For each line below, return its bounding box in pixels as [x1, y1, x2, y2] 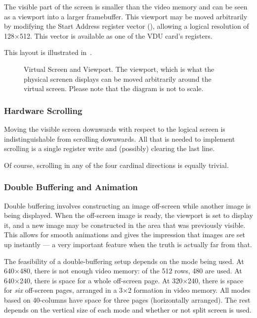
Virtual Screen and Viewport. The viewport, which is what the [24, 63, 214, 74]
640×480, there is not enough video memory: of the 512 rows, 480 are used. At [4, 265, 242, 276]
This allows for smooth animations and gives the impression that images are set [4, 229, 246, 240]
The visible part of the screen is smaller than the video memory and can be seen [4, 1, 248, 11]
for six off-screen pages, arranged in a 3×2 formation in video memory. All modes [4, 285, 251, 295]
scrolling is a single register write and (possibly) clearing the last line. [4, 143, 215, 154]
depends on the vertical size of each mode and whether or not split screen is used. [4, 304, 252, 315]
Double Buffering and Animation [4, 181, 138, 193]
